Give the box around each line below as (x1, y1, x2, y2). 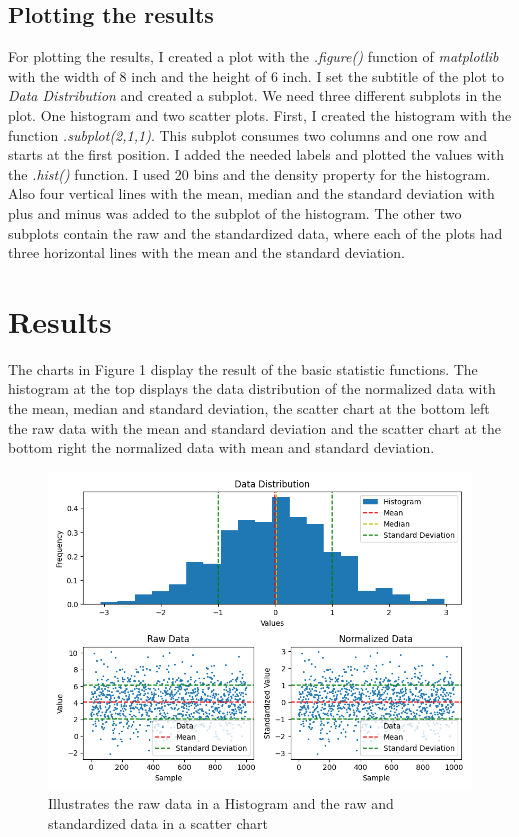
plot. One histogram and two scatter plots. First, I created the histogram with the (8, 104, 512, 125)
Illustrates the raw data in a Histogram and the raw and (48, 793, 394, 814)
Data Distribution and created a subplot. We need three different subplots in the (8, 85, 502, 106)
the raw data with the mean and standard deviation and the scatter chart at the (8, 417, 502, 438)
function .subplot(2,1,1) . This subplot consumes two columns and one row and (8, 124, 487, 145)
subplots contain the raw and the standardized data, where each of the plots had (8, 222, 503, 243)
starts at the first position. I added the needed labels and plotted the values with (8, 144, 504, 165)
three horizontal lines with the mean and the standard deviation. (8, 242, 405, 263)
